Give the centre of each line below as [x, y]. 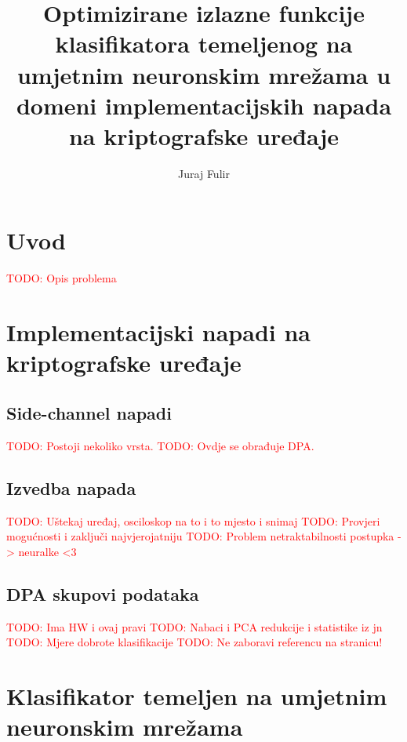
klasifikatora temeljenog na [204, 44]
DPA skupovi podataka [103, 593]
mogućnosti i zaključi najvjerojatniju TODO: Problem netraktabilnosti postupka [200, 536]
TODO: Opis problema [62, 278]
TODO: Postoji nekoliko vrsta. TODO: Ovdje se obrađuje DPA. [160, 445]
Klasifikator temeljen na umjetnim [197, 695]
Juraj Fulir [204, 173]
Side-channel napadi [89, 412]
